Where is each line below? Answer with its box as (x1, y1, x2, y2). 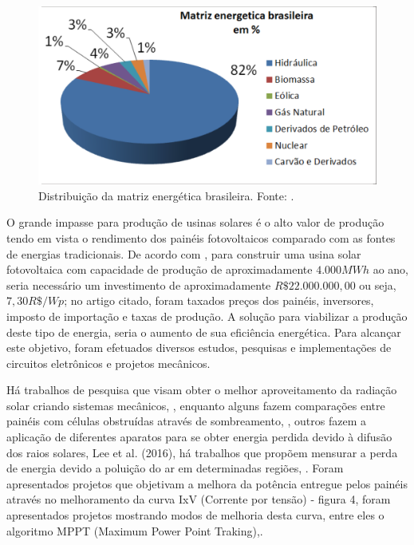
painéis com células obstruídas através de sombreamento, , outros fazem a (6, 413, 366, 429)
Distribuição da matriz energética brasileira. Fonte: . (38, 187, 294, 203)
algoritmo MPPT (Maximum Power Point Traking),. (6, 522, 263, 539)
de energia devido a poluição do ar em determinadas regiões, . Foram (6, 460, 344, 476)
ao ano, (373, 261, 408, 278)
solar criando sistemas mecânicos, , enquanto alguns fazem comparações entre (6, 397, 385, 413)
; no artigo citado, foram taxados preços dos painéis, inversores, (64, 292, 374, 309)
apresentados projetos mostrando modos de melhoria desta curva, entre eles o (6, 507, 384, 523)
